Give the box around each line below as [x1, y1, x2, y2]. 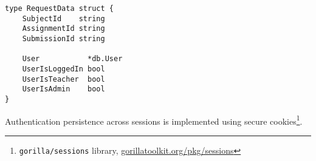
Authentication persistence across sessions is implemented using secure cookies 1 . [5, 113, 303, 127]
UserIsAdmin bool [22, 85, 105, 94]
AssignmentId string [22, 24, 105, 33]
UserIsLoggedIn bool [22, 64, 105, 73]
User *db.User [22, 54, 123, 64]
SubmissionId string [22, 34, 105, 43]
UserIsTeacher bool [22, 74, 105, 84]
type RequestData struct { [5, 4, 114, 13]
